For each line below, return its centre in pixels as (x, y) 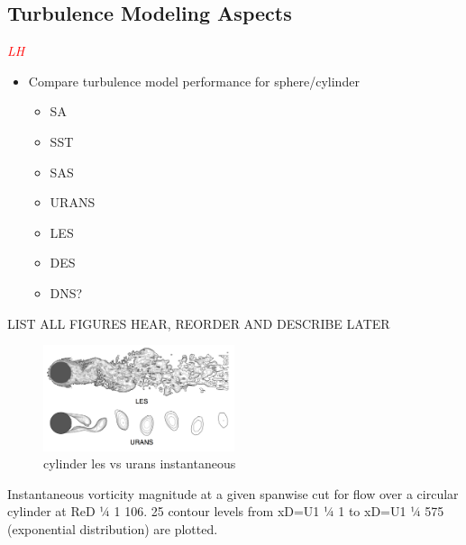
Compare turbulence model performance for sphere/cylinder (194, 81)
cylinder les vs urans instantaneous (140, 463)
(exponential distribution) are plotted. (113, 528)
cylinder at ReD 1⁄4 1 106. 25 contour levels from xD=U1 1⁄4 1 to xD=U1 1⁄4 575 (226, 511)
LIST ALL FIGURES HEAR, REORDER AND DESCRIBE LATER (199, 323)
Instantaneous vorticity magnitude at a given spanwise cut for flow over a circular (233, 493)
